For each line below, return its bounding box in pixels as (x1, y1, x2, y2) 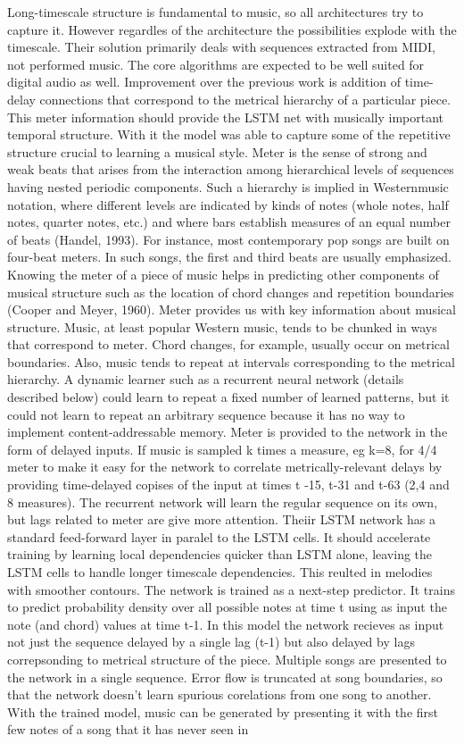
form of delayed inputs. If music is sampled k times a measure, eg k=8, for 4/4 (7, 439, 437, 458)
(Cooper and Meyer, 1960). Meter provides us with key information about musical (7, 300, 456, 319)
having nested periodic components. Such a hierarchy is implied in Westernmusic (7, 177, 449, 196)
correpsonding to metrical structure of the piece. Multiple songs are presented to (7, 649, 447, 668)
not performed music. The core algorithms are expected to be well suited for (7, 54, 425, 73)
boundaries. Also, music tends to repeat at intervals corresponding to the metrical (7, 352, 455, 371)
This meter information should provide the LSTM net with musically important (7, 107, 444, 126)
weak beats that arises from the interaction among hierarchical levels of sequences (7, 160, 454, 179)
